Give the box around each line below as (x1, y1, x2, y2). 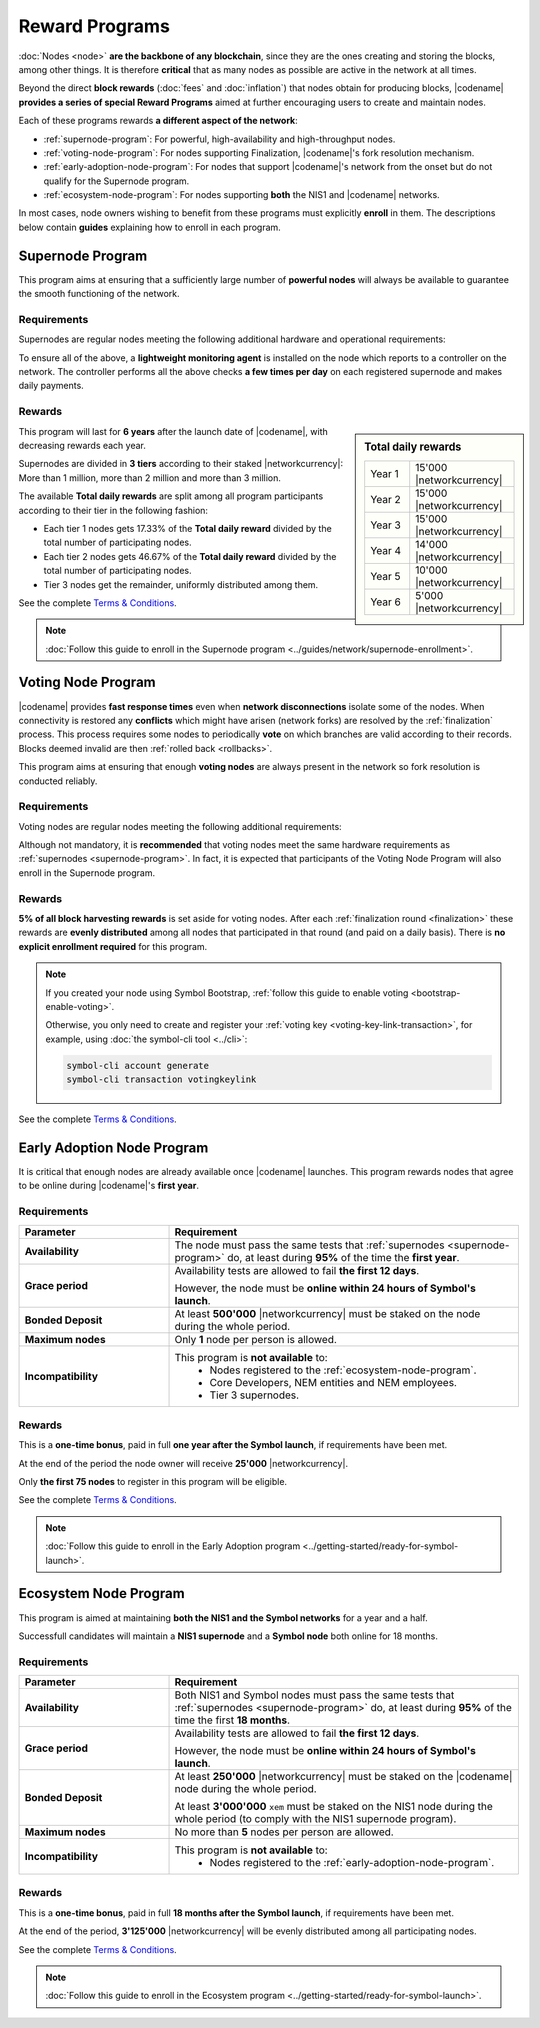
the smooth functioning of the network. (18, 288, 180, 300)
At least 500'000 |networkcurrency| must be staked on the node (174, 1306, 481, 1320)
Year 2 (370, 492, 402, 506)
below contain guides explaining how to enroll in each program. (18, 221, 282, 233)
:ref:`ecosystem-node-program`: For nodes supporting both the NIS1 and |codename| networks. (43, 189, 440, 201)
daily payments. (18, 380, 84, 392)
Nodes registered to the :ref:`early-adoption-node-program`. (209, 1856, 495, 1870)
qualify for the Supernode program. (43, 175, 190, 187)
